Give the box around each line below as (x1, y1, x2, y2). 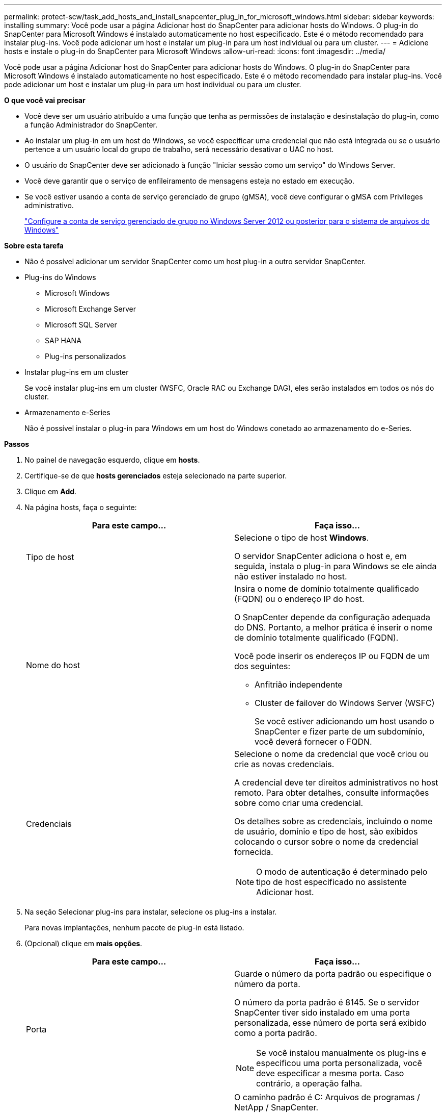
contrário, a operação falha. (256, 1078, 363, 1088)
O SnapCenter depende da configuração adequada (234, 612, 431, 622)
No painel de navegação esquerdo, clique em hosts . (24, 455, 200, 464)
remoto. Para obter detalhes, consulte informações (234, 788, 429, 798)
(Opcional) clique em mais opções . (24, 939, 143, 948)
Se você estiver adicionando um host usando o (255, 716, 434, 726)
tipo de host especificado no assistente (256, 877, 407, 887)
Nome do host (26, 660, 80, 670)
